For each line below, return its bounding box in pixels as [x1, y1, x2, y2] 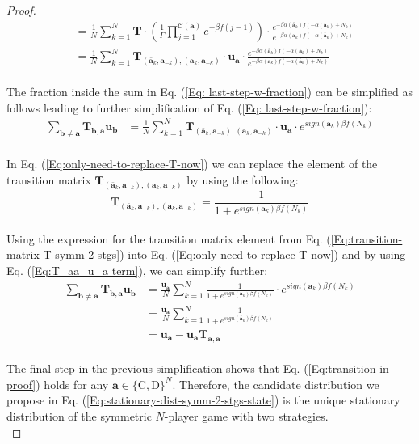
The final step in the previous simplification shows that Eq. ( [6, 360, 308, 377]
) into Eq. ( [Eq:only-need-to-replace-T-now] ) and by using [119, 246, 406, 263]
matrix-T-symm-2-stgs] [6, 246, 120, 263]
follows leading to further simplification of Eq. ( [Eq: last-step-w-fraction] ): [6, 99, 372, 116]
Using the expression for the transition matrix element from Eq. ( [6, 230, 331, 247]
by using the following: [186, 171, 299, 188]
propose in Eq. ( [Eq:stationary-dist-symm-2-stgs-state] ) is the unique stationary [6, 391, 400, 408]
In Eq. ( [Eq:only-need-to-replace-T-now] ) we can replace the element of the [6, 155, 378, 172]
